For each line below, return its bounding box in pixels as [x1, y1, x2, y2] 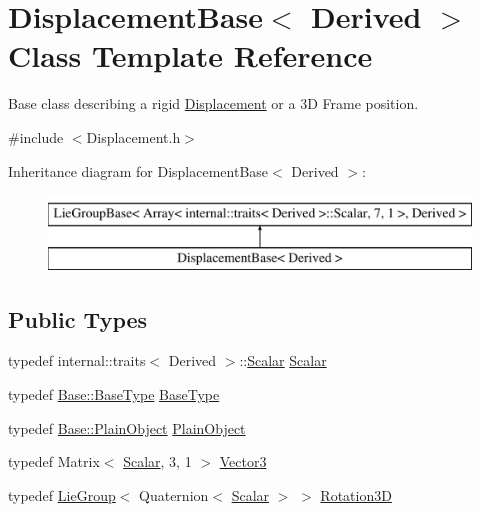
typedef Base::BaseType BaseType [8, 384, 220, 405]
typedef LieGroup [8, 484, 116, 505]
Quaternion [139, 484, 209, 505]
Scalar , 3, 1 [123, 451, 192, 472]
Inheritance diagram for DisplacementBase [8, 160, 269, 181]
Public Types [8, 303, 148, 334]
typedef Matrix [8, 451, 100, 472]
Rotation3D [320, 484, 392, 505]
